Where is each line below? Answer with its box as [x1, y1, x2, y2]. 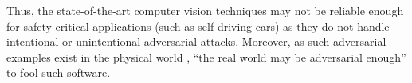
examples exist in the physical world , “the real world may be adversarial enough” [6, 48, 406, 65]
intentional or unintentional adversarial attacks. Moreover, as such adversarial [6, 33, 386, 50]
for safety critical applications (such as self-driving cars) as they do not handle [6, 17, 390, 34]
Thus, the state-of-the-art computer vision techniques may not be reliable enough [6, 2, 404, 18]
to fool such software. [6, 64, 111, 81]
